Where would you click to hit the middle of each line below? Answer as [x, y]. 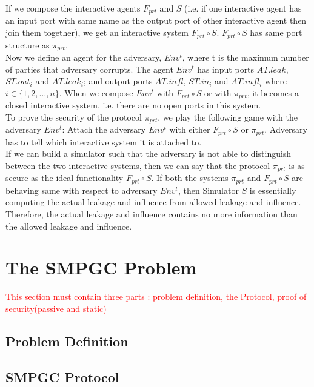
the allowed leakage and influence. [69, 226]
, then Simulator [208, 190]
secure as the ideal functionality [65, 178]
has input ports [226, 69]
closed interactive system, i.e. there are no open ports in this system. [133, 105]
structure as [28, 45]
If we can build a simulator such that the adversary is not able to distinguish [149, 154]
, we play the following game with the [228, 117]
